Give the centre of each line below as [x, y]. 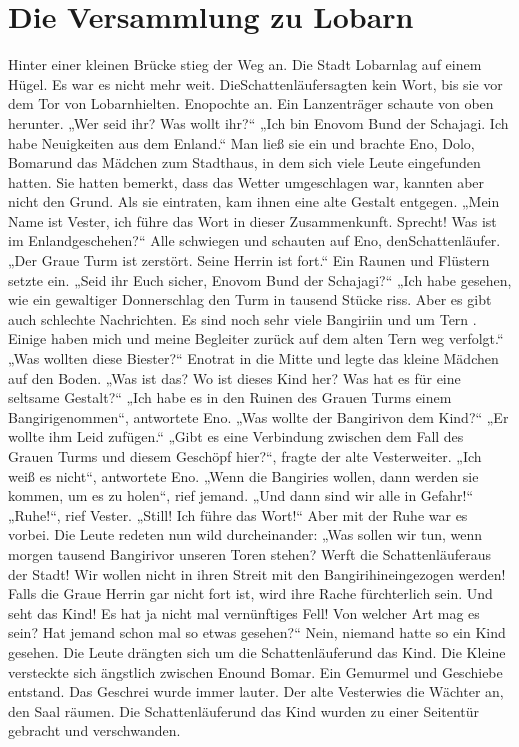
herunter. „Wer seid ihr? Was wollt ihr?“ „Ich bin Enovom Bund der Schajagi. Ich [258, 122]
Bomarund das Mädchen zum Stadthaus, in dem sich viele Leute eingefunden [244, 162]
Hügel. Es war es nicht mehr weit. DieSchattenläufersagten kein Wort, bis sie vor [255, 83]
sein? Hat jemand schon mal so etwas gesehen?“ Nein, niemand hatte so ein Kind [257, 632]
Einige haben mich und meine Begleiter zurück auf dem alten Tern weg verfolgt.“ [256, 338]
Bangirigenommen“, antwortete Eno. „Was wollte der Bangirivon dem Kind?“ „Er [258, 416]
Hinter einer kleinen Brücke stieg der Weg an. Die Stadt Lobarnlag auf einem [245, 64]
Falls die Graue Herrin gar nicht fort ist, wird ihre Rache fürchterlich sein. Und [250, 593]
